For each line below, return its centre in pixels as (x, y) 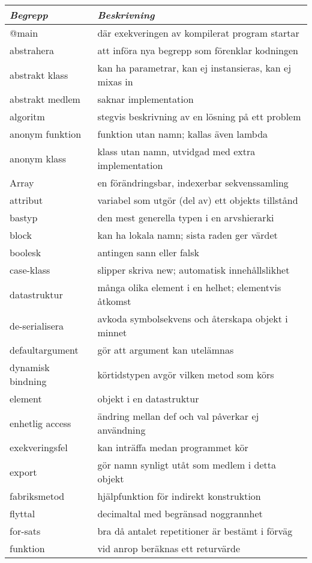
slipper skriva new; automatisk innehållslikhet (193, 270)
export (23, 472)
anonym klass (38, 158)
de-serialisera (37, 325)
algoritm (27, 116)
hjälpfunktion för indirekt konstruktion (179, 496)
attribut (26, 200)
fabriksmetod (37, 496)
